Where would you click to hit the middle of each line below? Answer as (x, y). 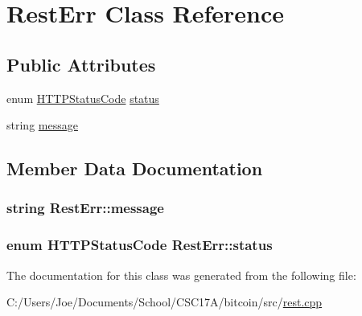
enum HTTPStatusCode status (83, 98)
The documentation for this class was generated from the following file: (181, 275)
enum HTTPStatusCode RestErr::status (140, 245)
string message (42, 125)
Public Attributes (81, 64)
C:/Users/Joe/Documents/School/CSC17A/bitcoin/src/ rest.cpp (165, 302)
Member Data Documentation (135, 168)
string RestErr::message (85, 208)
